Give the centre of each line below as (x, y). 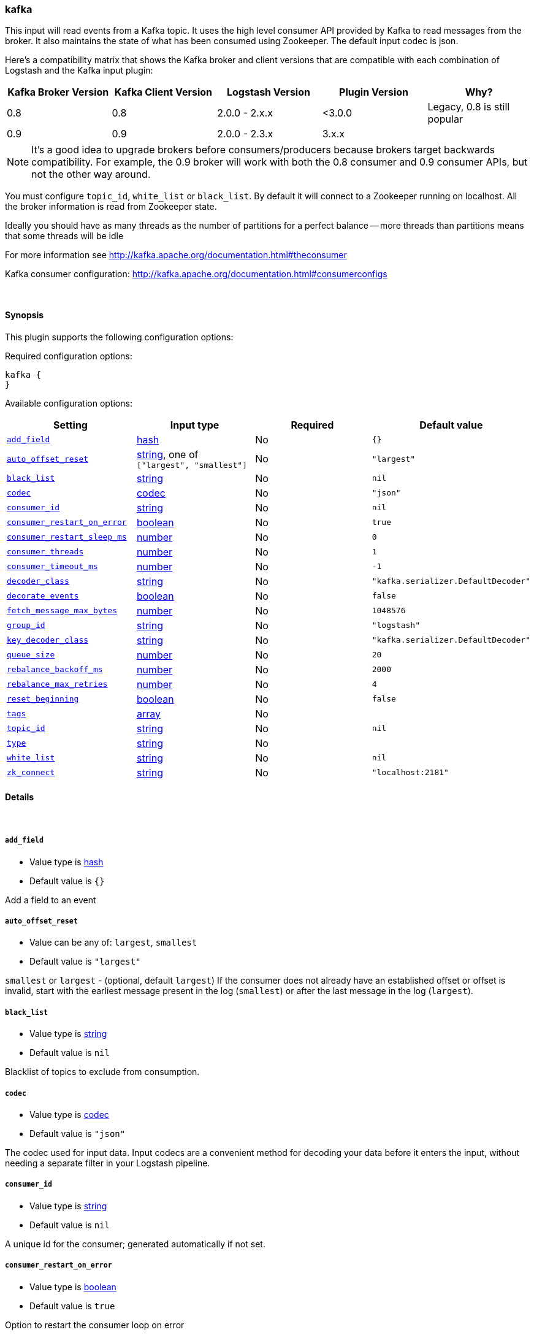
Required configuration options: (69, 356)
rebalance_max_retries (57, 684)
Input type (195, 425)
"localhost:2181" (410, 773)
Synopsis (25, 315)
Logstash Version (269, 92)
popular (445, 119)
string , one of (167, 454)
